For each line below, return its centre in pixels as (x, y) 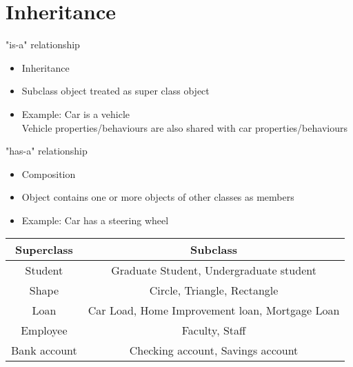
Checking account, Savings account (214, 350)
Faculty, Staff (214, 330)
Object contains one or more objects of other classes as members (158, 197)
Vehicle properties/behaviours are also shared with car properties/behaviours (184, 127)
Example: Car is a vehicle (76, 113)
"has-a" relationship (47, 151)
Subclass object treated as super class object (115, 91)
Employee (44, 330)
